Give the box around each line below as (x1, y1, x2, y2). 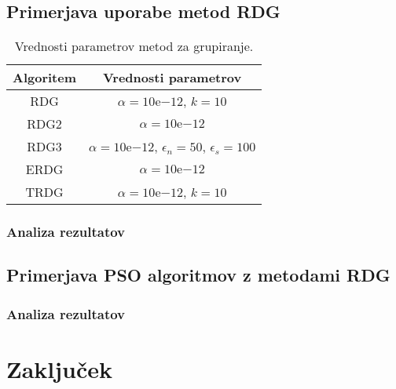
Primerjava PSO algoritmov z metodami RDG (6, 263, 390, 287)
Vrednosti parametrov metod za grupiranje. (14, 37, 254, 56)
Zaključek (6, 352, 113, 384)
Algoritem (13, 68, 77, 87)
